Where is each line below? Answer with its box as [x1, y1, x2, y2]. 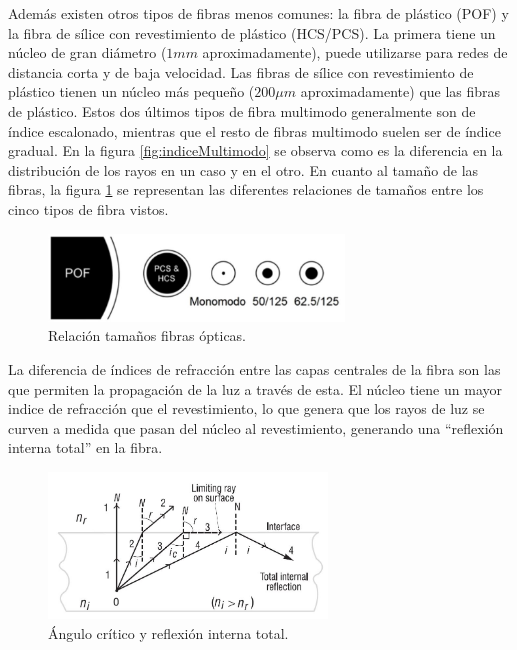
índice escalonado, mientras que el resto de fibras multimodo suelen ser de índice [8, 120, 501, 141]
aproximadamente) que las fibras [300, 81, 501, 102]
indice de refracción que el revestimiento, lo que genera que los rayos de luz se [8, 398, 485, 419]
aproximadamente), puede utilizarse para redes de [202, 42, 508, 63]
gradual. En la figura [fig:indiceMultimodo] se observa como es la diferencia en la [8, 140, 503, 161]
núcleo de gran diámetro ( [8, 42, 167, 63]
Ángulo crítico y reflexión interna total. [48, 622, 289, 643]
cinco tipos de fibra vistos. [8, 198, 169, 219]
